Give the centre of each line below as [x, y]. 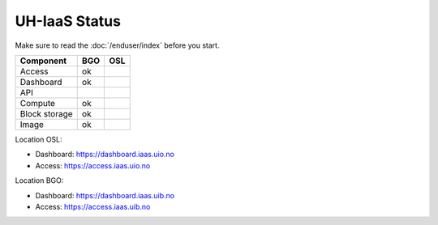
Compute [38, 103]
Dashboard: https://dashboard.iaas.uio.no [105, 155]
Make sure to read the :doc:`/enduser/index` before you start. [117, 45]
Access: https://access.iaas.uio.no [93, 165]
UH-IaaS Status [68, 21]
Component [43, 61]
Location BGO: [39, 180]
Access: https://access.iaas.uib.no [93, 206]
